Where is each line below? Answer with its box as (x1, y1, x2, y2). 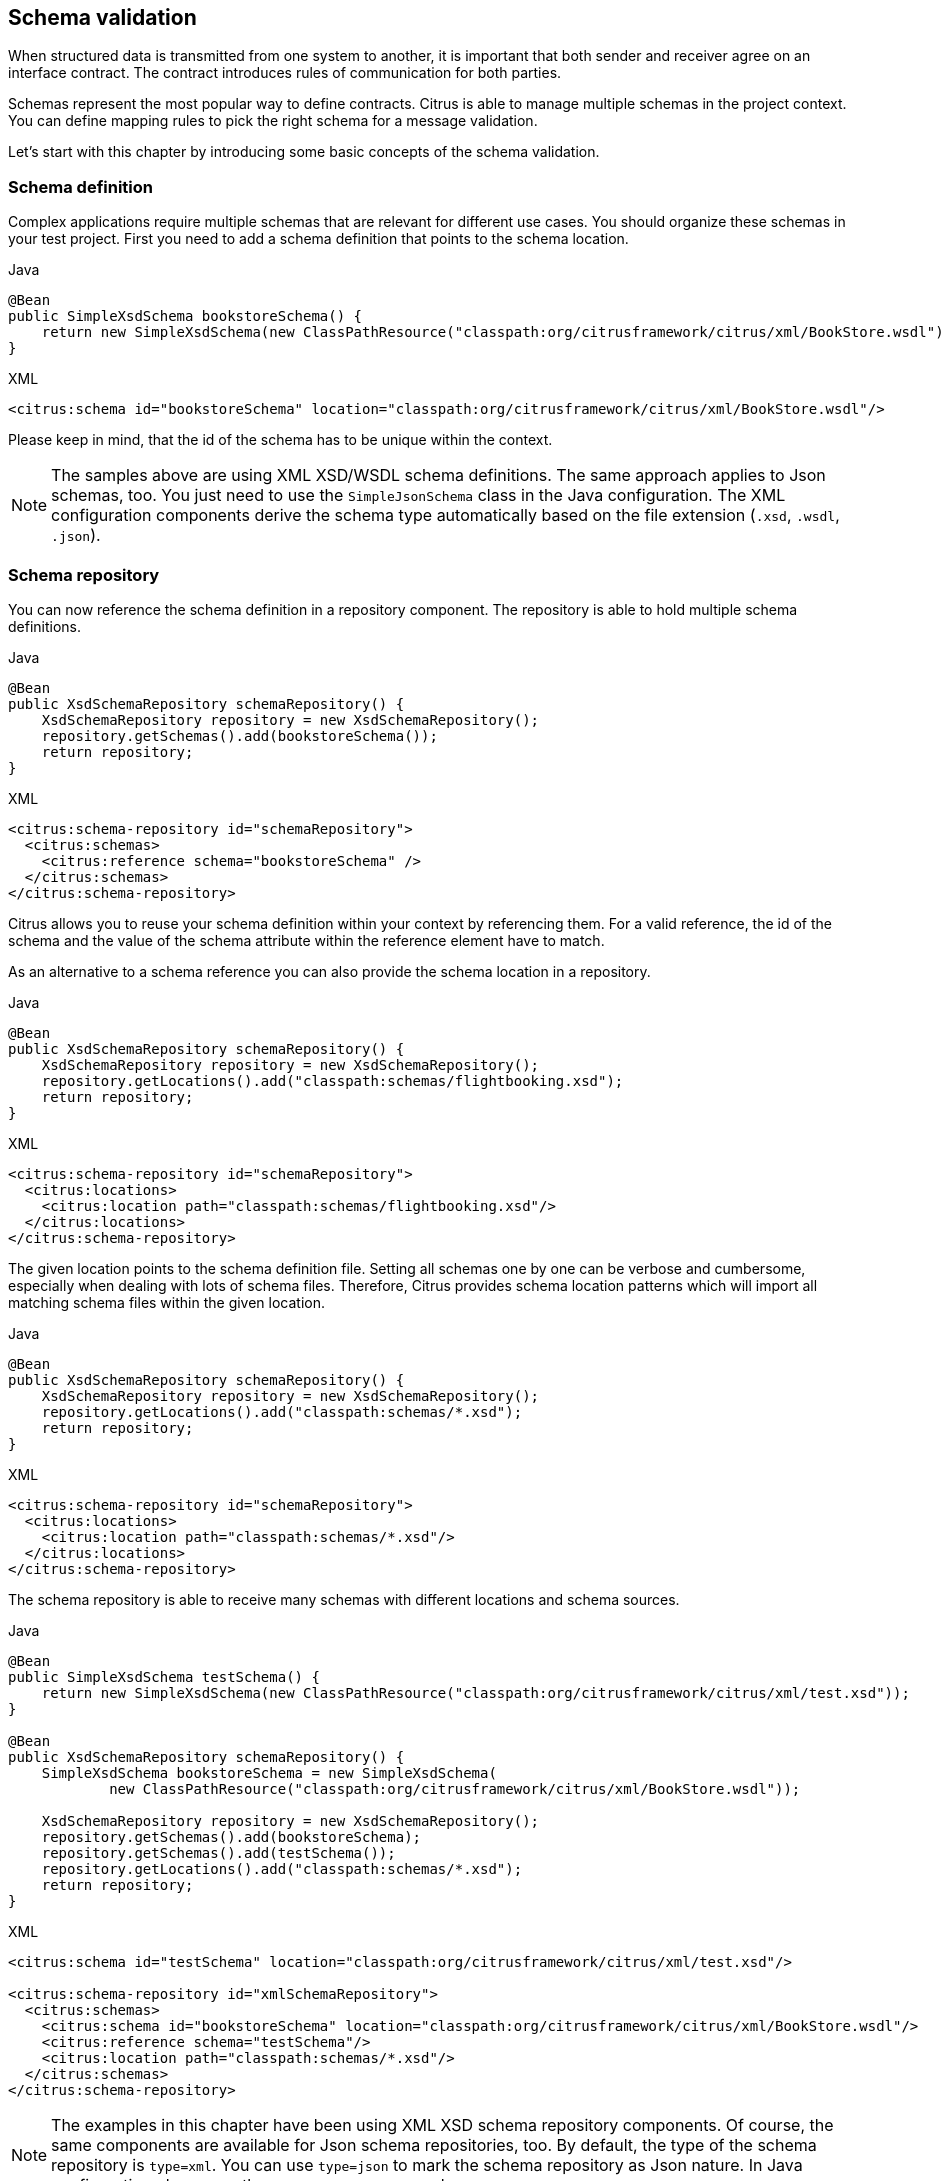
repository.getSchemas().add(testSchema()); (41, 1844, 396, 1861)
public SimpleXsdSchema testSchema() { (8, 1668, 320, 1685)
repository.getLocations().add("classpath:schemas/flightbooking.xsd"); (41, 1072, 624, 1089)
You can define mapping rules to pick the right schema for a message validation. (8, 112, 538, 130)
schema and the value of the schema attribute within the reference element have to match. (8, 931, 605, 949)
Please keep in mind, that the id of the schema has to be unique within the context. (8, 431, 553, 449)
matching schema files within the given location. (8, 1293, 326, 1311)
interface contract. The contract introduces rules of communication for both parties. (8, 64, 562, 82)
